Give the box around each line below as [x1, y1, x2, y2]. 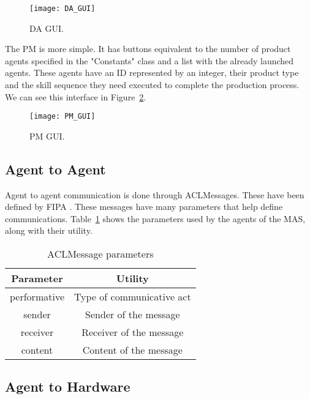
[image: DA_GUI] [29, 4, 96, 13]
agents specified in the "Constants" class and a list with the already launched [5, 54, 294, 67]
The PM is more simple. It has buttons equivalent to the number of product [5, 42, 291, 55]
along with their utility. [5, 224, 93, 237]
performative [10, 289, 64, 304]
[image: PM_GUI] [29, 112, 96, 121]
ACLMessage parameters [47, 247, 154, 261]
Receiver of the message [81, 325, 184, 340]
